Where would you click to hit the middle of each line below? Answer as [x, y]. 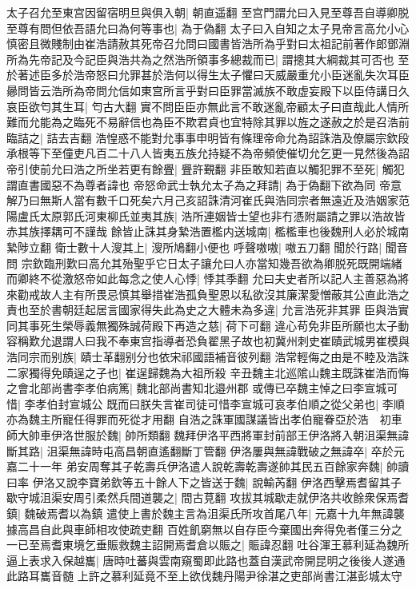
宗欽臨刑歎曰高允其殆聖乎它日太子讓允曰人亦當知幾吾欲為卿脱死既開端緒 [212, 263]
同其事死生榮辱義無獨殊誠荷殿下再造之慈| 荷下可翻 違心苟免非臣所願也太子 [202, 325]
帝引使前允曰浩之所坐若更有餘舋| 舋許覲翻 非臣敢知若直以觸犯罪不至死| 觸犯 [206, 168]
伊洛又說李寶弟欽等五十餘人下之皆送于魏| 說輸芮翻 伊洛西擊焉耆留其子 [217, 482]
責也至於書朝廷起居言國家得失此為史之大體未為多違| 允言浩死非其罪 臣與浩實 [208, 310]
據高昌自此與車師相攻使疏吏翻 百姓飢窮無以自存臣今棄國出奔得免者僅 [188, 529]
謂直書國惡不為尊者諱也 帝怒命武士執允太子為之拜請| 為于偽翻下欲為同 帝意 [204, 184]
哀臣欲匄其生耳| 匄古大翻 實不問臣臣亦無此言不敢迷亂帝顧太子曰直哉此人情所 [208, 106]
